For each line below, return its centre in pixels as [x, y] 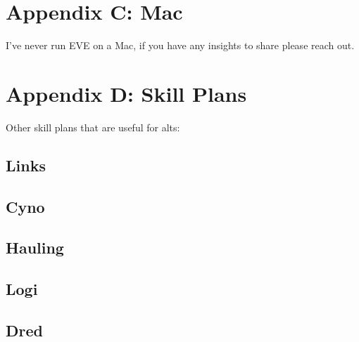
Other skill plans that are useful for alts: [93, 127]
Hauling [35, 248]
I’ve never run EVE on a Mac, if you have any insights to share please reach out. [180, 45]
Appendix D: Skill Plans [126, 93]
